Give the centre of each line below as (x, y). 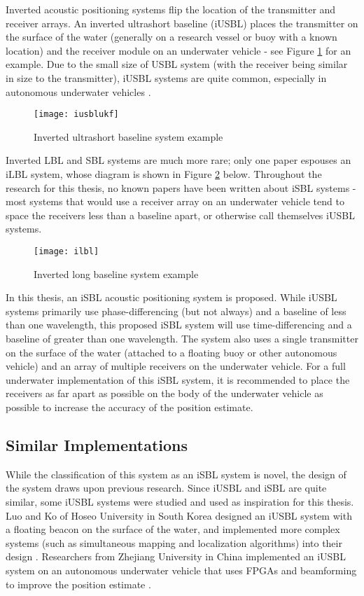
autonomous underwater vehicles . (78, 91)
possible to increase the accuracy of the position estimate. (129, 407)
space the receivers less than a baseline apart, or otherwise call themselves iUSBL (180, 215)
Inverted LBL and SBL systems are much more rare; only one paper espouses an (178, 160)
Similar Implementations (97, 444)
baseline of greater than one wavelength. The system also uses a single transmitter (182, 338)
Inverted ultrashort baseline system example (128, 136)
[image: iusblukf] (76, 115)
